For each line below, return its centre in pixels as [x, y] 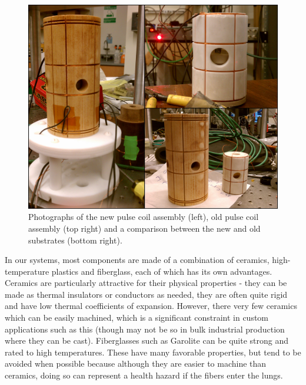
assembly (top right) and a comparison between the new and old [144, 228]
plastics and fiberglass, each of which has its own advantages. [162, 271]
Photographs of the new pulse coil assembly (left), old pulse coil [144, 217]
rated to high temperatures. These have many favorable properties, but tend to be [153, 352]
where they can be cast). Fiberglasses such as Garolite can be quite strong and [147, 340]
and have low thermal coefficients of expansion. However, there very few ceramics [151, 306]
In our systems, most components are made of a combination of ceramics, [137, 260]
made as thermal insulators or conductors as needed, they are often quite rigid [146, 294]
